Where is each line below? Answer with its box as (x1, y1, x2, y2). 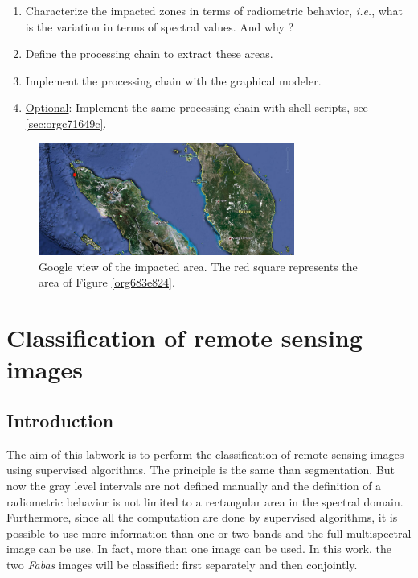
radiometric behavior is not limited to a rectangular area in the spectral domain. (6, 493, 404, 510)
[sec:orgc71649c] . (25, 114, 107, 131)
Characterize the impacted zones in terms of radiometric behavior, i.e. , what (25, 2, 404, 19)
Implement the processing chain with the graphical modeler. (25, 72, 322, 89)
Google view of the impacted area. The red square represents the (39, 258, 358, 275)
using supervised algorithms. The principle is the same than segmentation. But (6, 461, 395, 478)
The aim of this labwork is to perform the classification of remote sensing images (6, 445, 404, 462)
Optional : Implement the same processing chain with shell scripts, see (25, 99, 368, 116)
